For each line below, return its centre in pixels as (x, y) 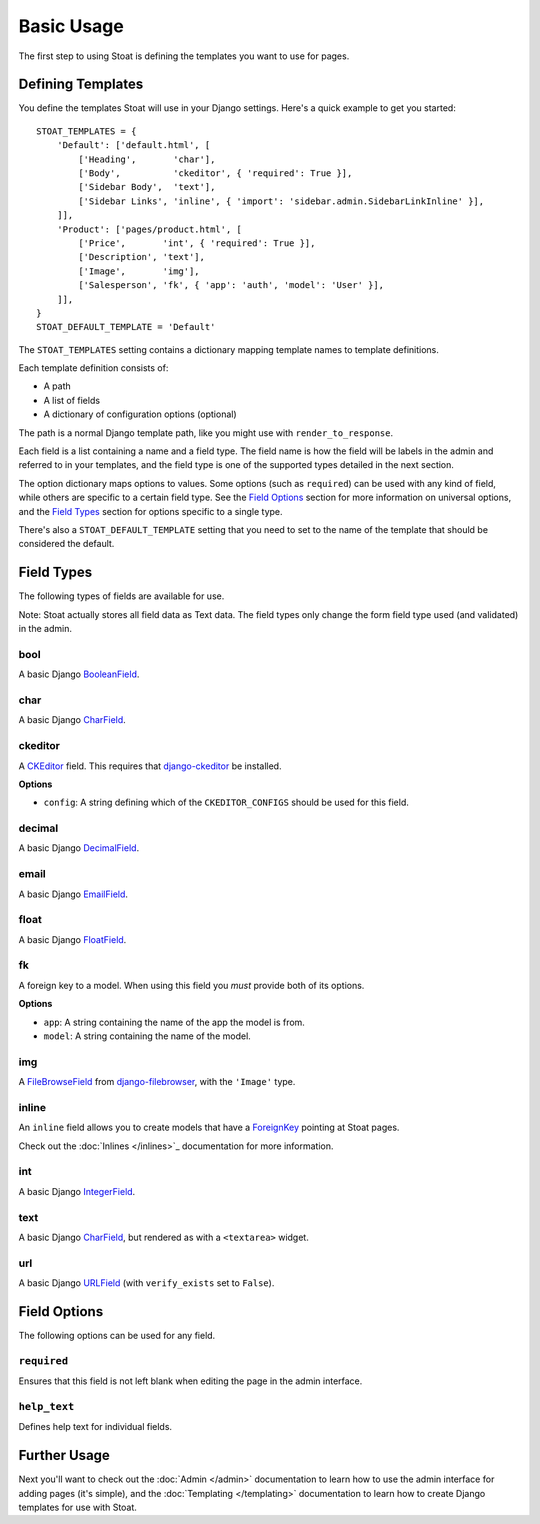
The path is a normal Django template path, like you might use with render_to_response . (206, 432)
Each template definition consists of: (93, 368)
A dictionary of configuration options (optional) (140, 414)
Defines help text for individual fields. (95, 1427)
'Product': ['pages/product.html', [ (149, 229)
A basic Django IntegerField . (77, 1191)
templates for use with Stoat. (77, 1507)
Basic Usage (71, 26)
